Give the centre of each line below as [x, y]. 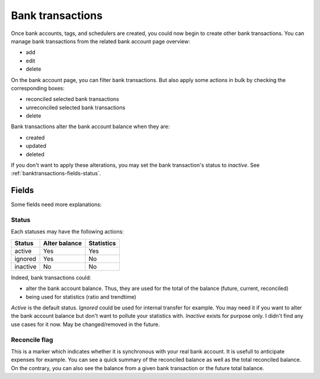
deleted [35, 154]
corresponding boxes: [38, 88]
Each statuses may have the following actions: [68, 232]
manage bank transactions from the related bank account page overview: [101, 41]
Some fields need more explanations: [56, 204]
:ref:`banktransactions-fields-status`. [56, 173]
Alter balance [63, 243]
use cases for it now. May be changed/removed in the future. [85, 324]
